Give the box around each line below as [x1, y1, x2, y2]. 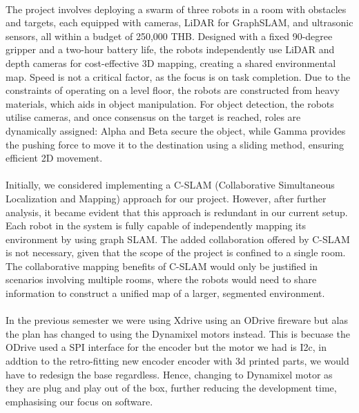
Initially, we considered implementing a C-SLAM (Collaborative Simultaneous [6, 177, 335, 192]
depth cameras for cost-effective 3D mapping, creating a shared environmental [6, 55, 336, 70]
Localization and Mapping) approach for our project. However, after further [6, 191, 327, 205]
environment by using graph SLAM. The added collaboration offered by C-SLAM [6, 231, 350, 246]
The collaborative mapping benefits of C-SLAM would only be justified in [6, 258, 318, 273]
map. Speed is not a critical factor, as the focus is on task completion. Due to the [6, 69, 351, 84]
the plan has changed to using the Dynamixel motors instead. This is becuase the [6, 326, 350, 340]
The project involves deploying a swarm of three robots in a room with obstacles [6, 1, 347, 16]
